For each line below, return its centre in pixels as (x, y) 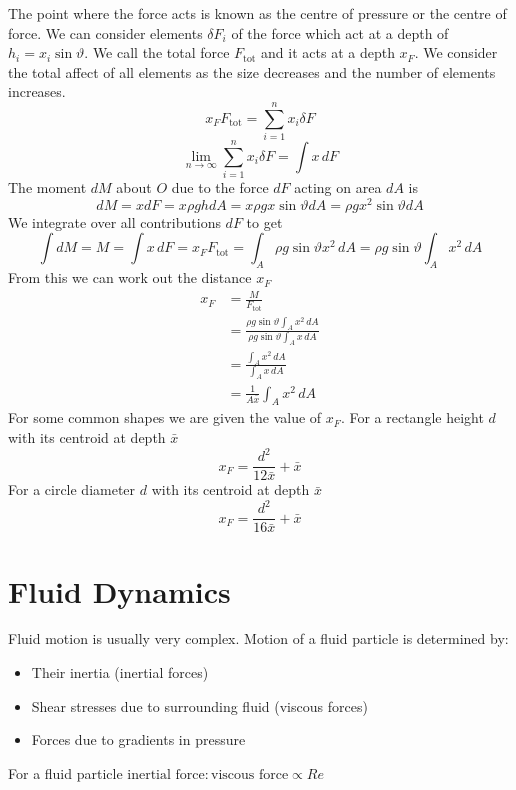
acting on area (338, 187)
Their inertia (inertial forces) (120, 672)
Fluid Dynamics (119, 590)
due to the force (220, 187)
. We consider (456, 52)
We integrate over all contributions (114, 221)
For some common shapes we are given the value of (165, 417)
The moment (47, 187)
